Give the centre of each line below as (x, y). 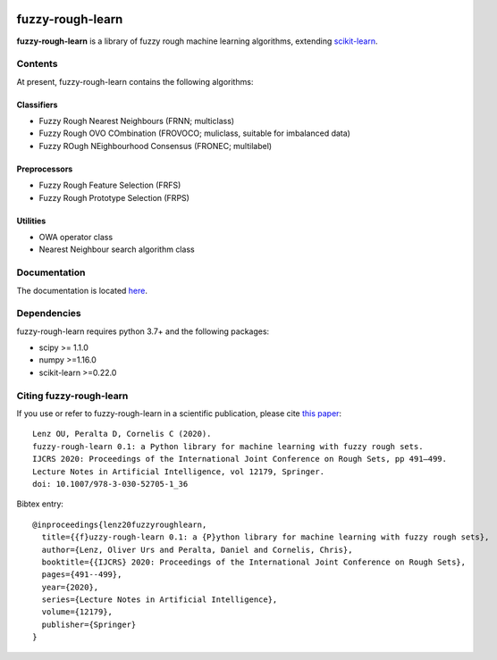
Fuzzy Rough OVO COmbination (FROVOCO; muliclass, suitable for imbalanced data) (194, 133)
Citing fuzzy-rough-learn (72, 396)
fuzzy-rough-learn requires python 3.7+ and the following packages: (143, 331)
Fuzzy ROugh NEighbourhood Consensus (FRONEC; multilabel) (156, 146)
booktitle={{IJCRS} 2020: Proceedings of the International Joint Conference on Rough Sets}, (254, 562)
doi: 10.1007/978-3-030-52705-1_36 (110, 484)
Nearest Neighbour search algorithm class (117, 249)
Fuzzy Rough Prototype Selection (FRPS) (114, 197)
